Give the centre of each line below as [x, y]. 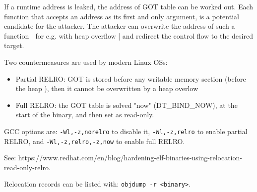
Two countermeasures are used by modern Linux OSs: [86, 62]
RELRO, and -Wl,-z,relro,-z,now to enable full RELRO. [95, 141]
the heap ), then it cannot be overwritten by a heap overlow [107, 88]
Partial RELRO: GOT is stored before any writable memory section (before [131, 78]
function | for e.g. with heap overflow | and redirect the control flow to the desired [128, 35]
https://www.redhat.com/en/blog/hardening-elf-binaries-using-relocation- [130, 158]
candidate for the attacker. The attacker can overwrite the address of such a [120, 26]
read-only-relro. [27, 167]
